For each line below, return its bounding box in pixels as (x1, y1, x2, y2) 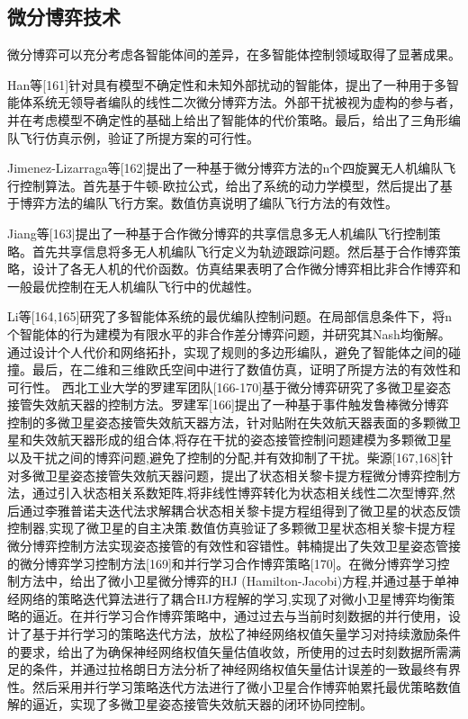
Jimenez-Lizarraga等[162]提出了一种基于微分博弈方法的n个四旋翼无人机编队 (7, 158, 444, 177)
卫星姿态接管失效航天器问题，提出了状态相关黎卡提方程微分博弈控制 (44, 465, 448, 484)
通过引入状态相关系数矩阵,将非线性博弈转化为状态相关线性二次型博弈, (31, 483, 443, 502)
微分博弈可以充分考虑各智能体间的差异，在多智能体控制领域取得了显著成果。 (7, 45, 461, 64)
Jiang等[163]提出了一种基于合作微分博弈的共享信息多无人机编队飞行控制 (7, 223, 428, 242)
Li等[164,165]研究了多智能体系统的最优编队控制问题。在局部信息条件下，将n (7, 307, 453, 326)
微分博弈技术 (7, 3, 121, 31)
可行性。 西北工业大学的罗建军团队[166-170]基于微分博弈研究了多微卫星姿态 (7, 377, 452, 396)
